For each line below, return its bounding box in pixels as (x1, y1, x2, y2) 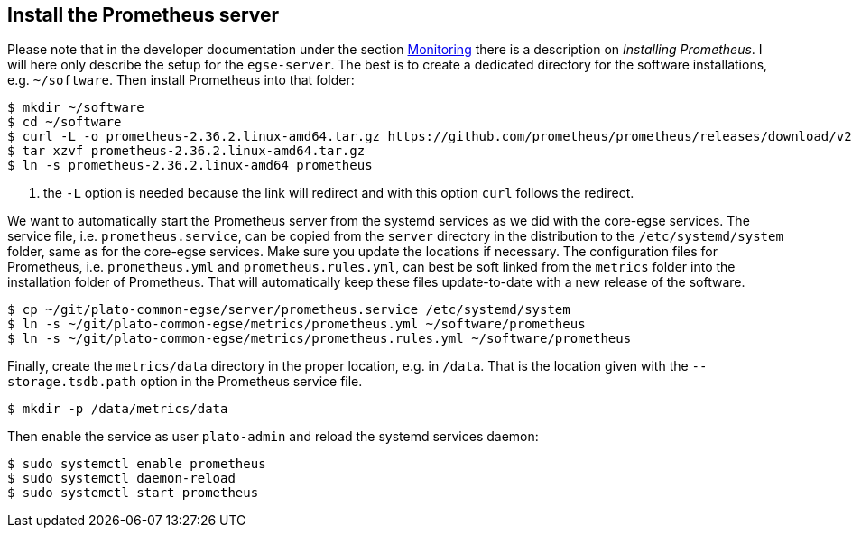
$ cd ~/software (7, 115, 122, 130)
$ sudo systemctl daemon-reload (7, 471, 236, 486)
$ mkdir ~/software (7, 100, 144, 115)
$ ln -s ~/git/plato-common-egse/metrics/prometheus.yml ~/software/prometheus (7, 317, 586, 332)
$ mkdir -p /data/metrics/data (7, 401, 228, 417)
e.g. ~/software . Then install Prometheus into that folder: (7, 72, 355, 88)
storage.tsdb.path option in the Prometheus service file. (7, 374, 363, 390)
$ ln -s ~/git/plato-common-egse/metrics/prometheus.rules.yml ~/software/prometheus (7, 331, 632, 346)
